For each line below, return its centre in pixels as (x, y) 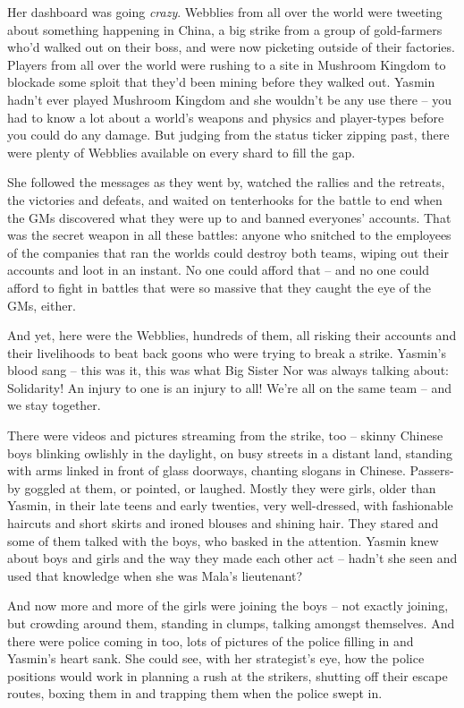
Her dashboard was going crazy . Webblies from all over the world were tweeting (225, 12)
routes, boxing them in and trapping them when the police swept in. (195, 693)
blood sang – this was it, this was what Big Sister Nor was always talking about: (228, 370)
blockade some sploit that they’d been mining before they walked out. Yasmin (221, 82)
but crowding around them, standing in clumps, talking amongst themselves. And (231, 623)
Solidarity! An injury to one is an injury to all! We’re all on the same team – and (229, 387)
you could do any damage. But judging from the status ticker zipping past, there (228, 135)
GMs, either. (42, 305)
